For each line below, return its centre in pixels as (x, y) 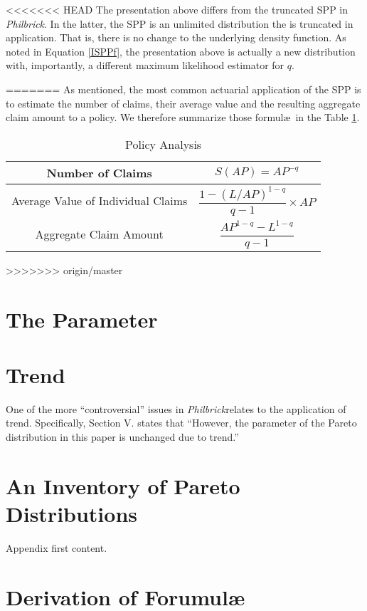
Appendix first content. (57, 547)
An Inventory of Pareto (123, 485)
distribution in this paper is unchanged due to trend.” (122, 437)
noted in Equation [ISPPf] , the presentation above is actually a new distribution (181, 51)
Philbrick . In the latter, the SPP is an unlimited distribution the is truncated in (180, 23)
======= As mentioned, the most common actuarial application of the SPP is (183, 89)
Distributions (71, 513)
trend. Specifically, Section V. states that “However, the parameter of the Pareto (181, 423)
